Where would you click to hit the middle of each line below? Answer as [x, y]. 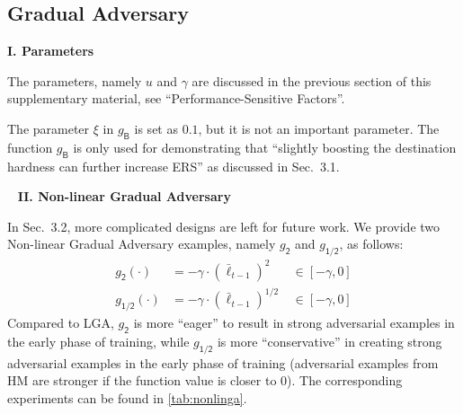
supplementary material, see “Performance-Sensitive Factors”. [176, 98]
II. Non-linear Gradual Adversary [124, 196]
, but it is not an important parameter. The [319, 128]
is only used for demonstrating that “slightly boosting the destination [265, 147]
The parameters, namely [75, 80]
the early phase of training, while [98, 341]
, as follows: [371, 244]
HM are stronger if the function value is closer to [142, 380]
